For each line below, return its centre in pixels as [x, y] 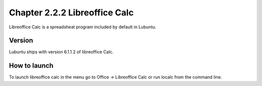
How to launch [31, 66]
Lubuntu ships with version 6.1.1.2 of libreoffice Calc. [61, 52]
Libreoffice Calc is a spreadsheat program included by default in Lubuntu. [83, 27]
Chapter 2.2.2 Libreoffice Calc [71, 12]
